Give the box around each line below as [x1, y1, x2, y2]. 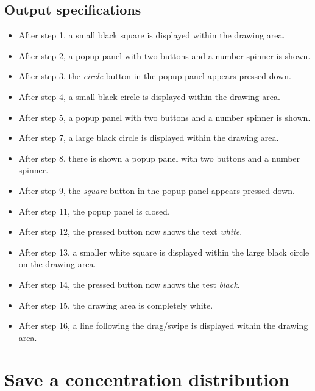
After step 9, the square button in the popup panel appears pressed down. [18, 184, 295, 196]
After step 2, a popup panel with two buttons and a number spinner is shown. [18, 49, 311, 62]
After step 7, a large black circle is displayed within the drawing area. [18, 131, 279, 144]
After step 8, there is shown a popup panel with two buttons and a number [18, 151, 300, 164]
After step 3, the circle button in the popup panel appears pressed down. [18, 70, 291, 82]
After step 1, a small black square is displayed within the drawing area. [18, 29, 285, 41]
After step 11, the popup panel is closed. [18, 204, 170, 217]
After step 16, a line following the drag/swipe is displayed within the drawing [18, 319, 308, 332]
